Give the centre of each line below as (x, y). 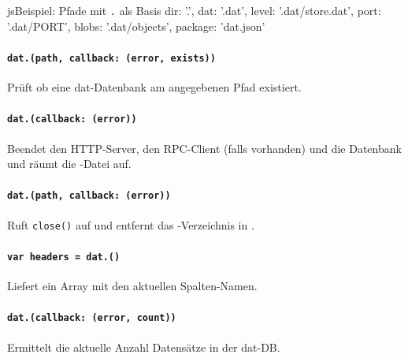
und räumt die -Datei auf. (69, 164)
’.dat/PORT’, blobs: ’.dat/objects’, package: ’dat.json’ (136, 26)
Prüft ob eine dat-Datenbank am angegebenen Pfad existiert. (154, 87)
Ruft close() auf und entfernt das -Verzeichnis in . (131, 224)
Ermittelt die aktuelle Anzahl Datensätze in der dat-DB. (144, 347)
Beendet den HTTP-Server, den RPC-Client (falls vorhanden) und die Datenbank (204, 148)
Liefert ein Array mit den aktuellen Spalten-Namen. (132, 286)
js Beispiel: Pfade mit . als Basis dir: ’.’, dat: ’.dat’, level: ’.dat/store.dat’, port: (194, 10)
